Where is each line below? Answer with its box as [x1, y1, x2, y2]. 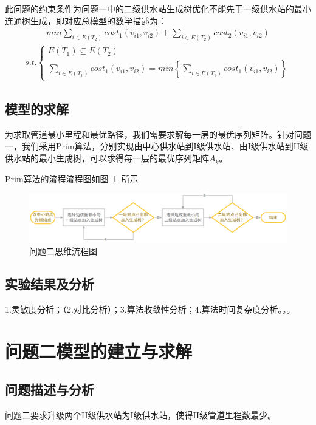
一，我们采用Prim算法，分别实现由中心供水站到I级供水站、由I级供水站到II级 [5, 140, 309, 152]
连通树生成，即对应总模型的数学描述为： [5, 14, 167, 27]
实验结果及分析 [5, 274, 94, 293]
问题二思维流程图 [29, 245, 97, 257]
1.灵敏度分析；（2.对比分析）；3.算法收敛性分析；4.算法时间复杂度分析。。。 [5, 302, 295, 315]
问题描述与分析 [5, 380, 94, 399]
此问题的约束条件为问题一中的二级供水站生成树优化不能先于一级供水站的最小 [5, 2, 311, 15]
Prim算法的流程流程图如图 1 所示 [5, 172, 139, 185]
